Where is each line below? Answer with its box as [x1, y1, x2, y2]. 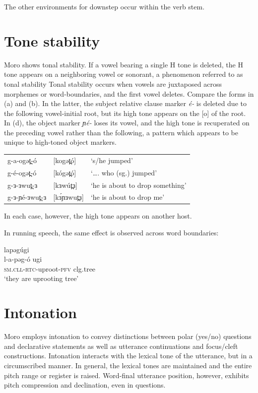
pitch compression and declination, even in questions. [4, 380, 166, 390]
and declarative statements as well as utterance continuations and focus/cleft [4, 340, 238, 351]
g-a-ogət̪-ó [7, 155, 37, 165]
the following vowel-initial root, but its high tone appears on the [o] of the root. [4, 108, 246, 118]
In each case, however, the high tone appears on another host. [4, 211, 192, 221]
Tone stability [4, 30, 100, 51]
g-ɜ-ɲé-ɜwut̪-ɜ [7, 192, 47, 202]
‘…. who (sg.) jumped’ [90, 167, 157, 177]
